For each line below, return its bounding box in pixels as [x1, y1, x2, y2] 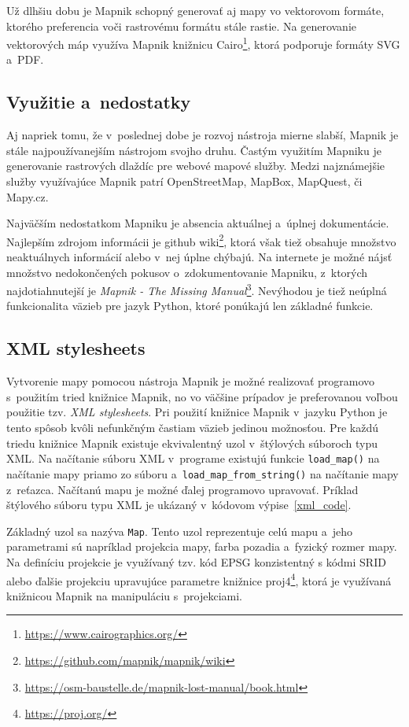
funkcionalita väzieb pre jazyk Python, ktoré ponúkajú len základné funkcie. [6, 297, 374, 314]
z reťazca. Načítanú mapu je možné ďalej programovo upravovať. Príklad [6, 481, 359, 497]
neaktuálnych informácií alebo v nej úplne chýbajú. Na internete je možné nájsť [6, 249, 392, 265]
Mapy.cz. [6, 188, 49, 205]
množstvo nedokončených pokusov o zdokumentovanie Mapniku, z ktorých [6, 264, 368, 280]
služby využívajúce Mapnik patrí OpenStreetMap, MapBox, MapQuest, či [6, 173, 363, 190]
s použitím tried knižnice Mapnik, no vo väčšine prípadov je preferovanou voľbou [6, 388, 398, 404]
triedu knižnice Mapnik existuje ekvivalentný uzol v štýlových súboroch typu [6, 434, 378, 451]
